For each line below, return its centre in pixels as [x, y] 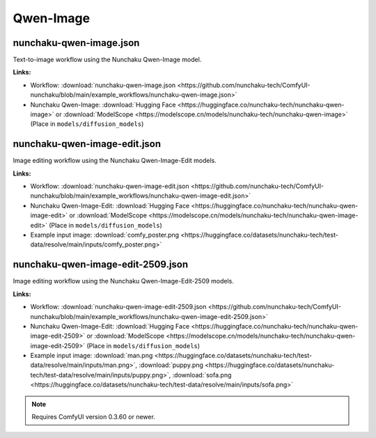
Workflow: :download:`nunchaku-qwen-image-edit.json [110, 186]
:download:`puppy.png [171, 365]
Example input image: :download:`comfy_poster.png [105, 235]
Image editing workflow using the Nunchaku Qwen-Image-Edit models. [115, 161]
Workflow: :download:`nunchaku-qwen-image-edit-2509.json [118, 307]
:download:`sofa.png [202, 375]
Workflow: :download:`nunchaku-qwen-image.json [103, 85]
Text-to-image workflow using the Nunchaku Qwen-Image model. [107, 60]
